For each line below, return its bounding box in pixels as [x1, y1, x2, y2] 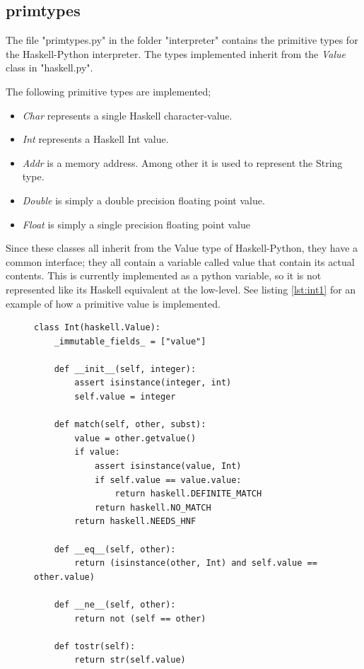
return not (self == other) [74, 613, 206, 624]
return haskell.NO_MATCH [94, 502, 211, 513]
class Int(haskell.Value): [34, 322, 160, 333]
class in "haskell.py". [6, 60, 93, 75]
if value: [74, 447, 120, 458]
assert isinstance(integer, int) [74, 378, 232, 388]
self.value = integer [74, 392, 176, 402]
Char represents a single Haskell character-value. [22, 107, 233, 122]
